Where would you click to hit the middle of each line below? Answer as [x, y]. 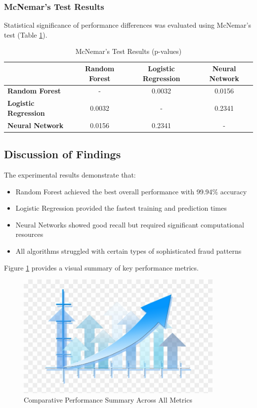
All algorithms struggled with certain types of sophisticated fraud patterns [128, 250]
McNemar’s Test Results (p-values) [128, 51]
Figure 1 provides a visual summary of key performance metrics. [101, 267]
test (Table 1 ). [26, 34]
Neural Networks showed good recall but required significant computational [130, 224]
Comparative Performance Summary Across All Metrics [108, 400]
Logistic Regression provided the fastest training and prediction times [121, 208]
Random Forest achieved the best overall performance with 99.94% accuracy [131, 191]
